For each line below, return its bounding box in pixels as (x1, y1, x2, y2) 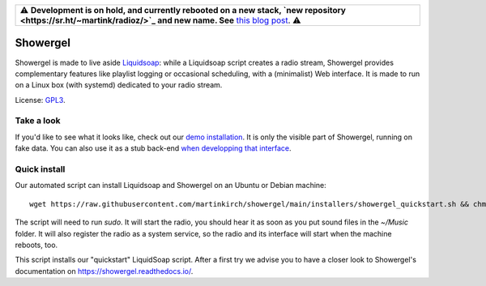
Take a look (15, 115, 61, 126)
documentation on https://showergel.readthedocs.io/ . (15, 266, 194, 275)
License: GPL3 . (15, 95, 66, 105)
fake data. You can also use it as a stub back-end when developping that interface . (15, 143, 292, 153)
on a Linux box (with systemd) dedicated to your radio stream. (15, 80, 223, 90)
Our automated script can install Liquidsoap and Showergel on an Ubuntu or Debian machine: (15, 181, 327, 190)
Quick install (15, 163, 66, 174)
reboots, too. (15, 240, 58, 250)
